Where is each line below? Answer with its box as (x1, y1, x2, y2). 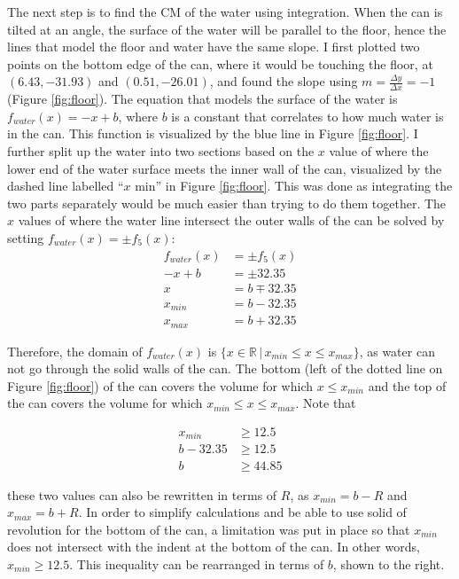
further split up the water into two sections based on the (7, 141, 315, 160)
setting (7, 228, 44, 246)
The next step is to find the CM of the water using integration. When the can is (7, 3, 443, 20)
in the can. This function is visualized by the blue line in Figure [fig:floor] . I (7, 124, 418, 143)
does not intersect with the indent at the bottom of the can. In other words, (7, 537, 420, 556)
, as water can (359, 341, 435, 360)
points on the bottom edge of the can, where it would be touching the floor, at (7, 54, 433, 73)
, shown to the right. (332, 554, 445, 573)
